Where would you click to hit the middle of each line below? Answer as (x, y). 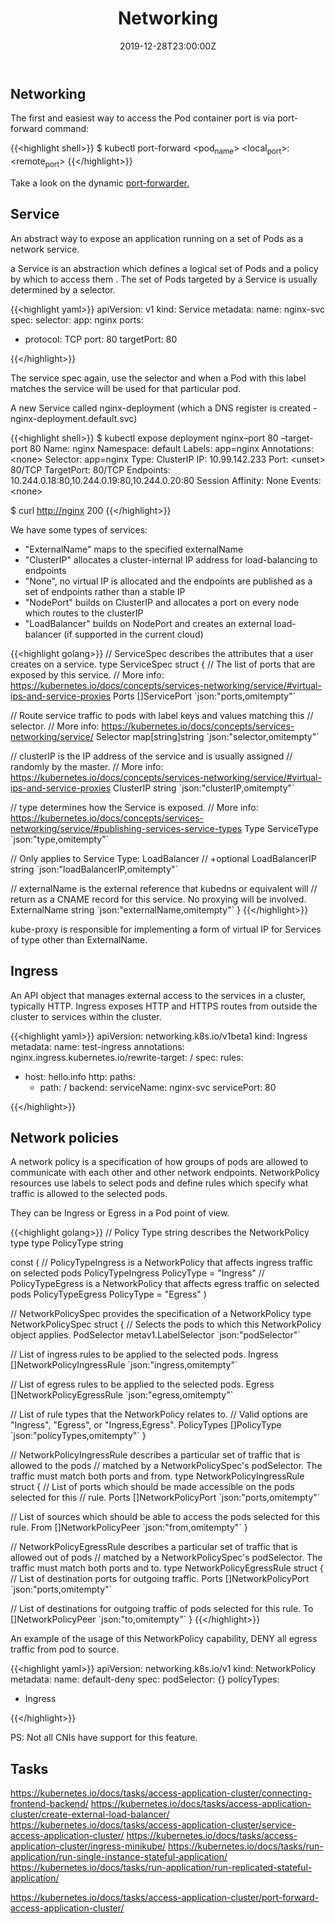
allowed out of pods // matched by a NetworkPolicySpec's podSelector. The (166, 1558)
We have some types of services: (79, 529)
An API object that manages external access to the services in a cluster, (158, 995)
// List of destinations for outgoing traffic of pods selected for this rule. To (162, 1609)
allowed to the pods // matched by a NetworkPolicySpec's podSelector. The (166, 1466)
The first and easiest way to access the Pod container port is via (142, 118)
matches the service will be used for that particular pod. (126, 388)
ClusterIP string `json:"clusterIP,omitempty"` (204, 788)
